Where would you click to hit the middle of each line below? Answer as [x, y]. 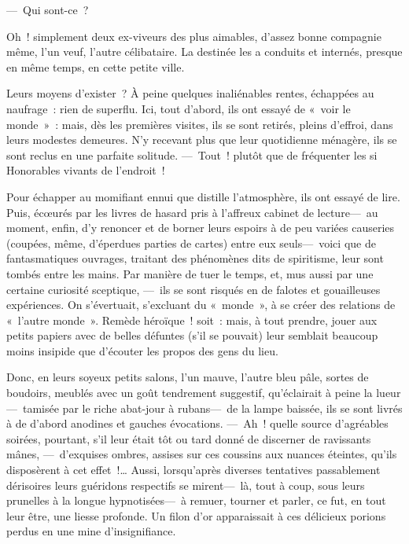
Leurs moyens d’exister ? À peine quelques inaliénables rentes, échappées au [190, 93]
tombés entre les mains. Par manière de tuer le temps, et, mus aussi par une [190, 273]
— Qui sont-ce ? [48, 9]
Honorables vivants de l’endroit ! [86, 170]
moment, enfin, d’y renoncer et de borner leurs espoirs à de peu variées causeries [201, 228]
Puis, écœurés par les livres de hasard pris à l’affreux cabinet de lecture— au [192, 212]
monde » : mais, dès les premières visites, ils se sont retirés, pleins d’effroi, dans [200, 124]
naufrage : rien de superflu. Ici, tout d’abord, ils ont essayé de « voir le [179, 108]
